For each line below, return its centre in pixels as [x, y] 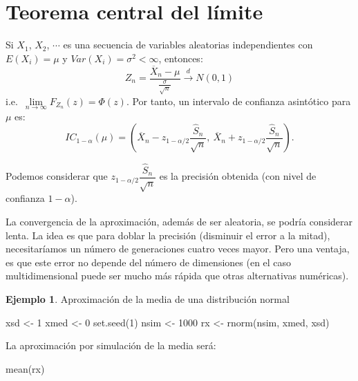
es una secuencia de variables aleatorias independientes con [188, 45]
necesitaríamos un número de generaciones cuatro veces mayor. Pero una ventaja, [178, 249]
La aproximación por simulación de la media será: [111, 345]
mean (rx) [25, 368]
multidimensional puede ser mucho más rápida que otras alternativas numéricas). [177, 276]
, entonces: [181, 58]
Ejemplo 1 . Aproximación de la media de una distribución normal [148, 298]
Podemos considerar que [57, 176]
